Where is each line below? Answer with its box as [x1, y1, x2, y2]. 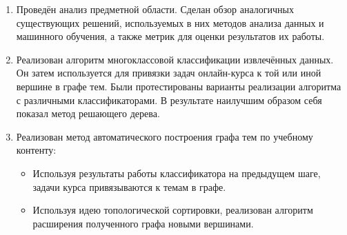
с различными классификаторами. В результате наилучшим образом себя [16, 92, 322, 107]
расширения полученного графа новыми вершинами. [32, 216, 254, 230]
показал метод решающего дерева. [16, 106, 160, 121]
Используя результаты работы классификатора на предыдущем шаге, [32, 165, 321, 180]
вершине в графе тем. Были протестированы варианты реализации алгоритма [16, 79, 341, 93]
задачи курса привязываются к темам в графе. [32, 179, 226, 194]
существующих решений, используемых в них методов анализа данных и [16, 15, 324, 30]
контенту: [16, 143, 57, 157]
